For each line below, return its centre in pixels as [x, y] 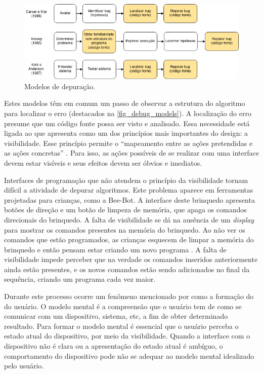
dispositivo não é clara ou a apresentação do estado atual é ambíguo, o [114, 346]
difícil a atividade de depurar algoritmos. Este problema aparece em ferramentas [129, 190]
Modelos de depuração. [60, 86]
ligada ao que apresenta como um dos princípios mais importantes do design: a [126, 133]
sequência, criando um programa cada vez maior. [80, 279]
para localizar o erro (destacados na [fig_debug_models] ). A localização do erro [128, 113]
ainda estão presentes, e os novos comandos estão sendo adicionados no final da [127, 269]
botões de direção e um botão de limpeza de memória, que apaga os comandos [125, 210]
